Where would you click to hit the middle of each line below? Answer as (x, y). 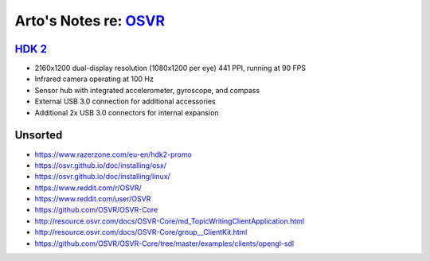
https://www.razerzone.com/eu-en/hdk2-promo (113, 154)
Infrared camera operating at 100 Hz (94, 79)
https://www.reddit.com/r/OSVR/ (88, 188)
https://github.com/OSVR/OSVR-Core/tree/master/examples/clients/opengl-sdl (164, 243)
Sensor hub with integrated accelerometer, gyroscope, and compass (147, 90)
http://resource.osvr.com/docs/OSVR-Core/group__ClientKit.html (141, 232)
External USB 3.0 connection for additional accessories (125, 101)
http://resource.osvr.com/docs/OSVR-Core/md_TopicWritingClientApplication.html (170, 221)
